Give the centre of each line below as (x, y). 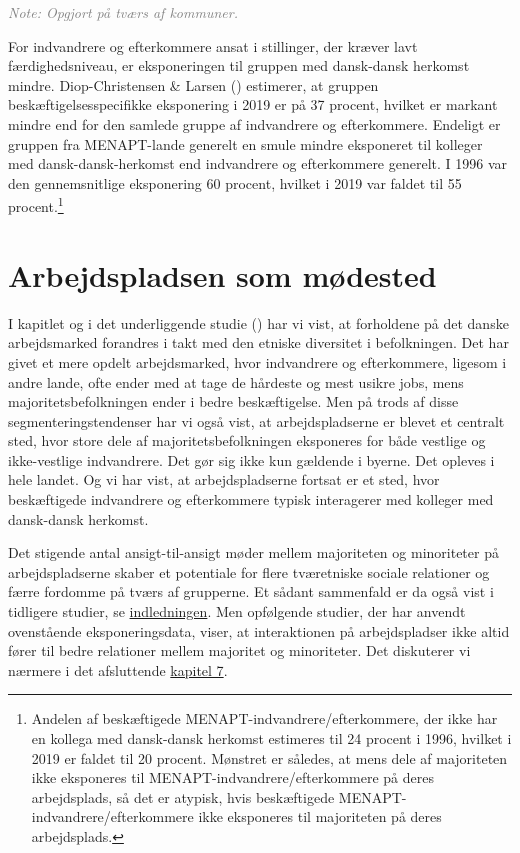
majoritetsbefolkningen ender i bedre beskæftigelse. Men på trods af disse (233, 401)
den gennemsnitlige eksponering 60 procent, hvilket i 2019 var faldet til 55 (235, 182)
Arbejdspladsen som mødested (222, 274)
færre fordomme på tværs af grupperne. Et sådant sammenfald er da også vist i (251, 591)
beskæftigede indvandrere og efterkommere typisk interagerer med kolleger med (251, 499)
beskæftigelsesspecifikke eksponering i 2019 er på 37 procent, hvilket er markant (253, 104)
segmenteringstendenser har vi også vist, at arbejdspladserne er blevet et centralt (256, 420)
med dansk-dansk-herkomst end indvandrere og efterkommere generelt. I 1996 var (258, 163)
